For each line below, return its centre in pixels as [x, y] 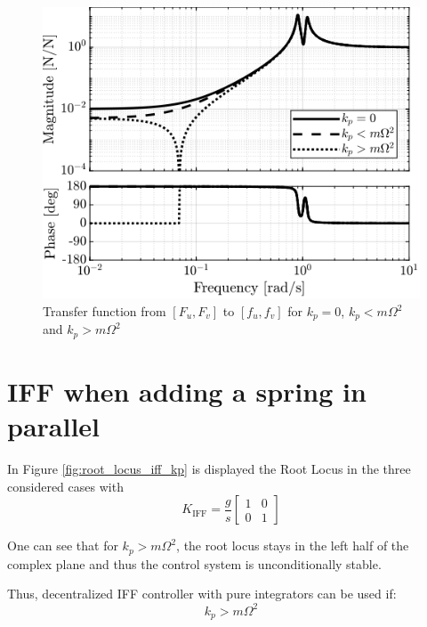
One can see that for [63, 546]
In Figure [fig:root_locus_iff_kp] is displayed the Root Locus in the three [209, 469]
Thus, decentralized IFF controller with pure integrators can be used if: [202, 594]
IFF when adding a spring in [187, 391]
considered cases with [65, 486]
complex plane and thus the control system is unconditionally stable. [194, 563]
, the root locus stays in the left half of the [293, 546]
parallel [54, 426]
